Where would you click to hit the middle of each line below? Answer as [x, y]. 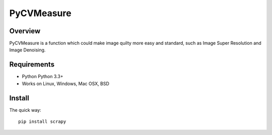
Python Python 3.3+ [43, 77]
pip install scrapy [42, 122]
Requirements [32, 65]
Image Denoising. [27, 50]
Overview [25, 31]
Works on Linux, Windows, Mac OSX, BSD [65, 84]
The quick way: [25, 110]
